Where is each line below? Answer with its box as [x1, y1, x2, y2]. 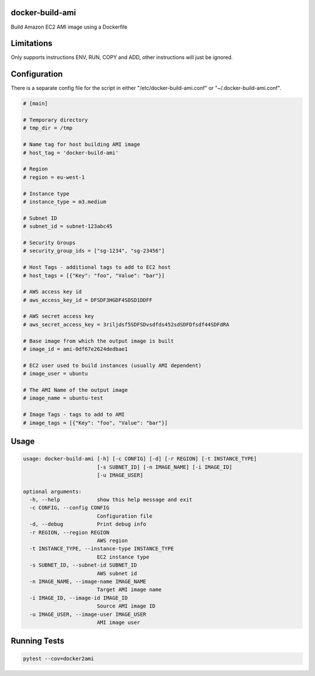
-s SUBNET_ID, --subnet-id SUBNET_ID [29, 562, 137, 568]
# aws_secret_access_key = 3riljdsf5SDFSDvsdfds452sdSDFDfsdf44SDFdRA [23, 321, 230, 327]
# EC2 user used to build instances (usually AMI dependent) [23, 362, 202, 368]
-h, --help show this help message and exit [29, 496, 192, 503]
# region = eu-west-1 [23, 174, 85, 181]
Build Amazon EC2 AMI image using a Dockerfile [10, 23, 128, 30]
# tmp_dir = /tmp [23, 125, 73, 132]
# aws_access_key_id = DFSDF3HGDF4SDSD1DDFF [23, 296, 153, 303]
